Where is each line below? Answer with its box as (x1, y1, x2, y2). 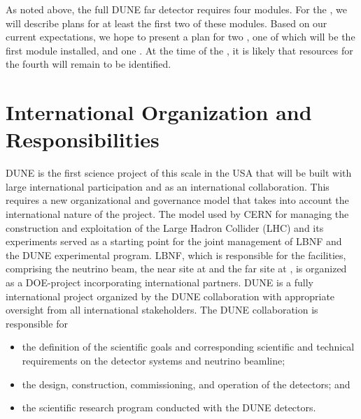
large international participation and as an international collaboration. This (6, 179, 330, 193)
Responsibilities (6, 125, 160, 154)
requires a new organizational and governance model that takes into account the (6, 193, 349, 207)
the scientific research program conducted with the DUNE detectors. (22, 400, 316, 415)
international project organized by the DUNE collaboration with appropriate (6, 288, 335, 303)
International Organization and (6, 98, 312, 126)
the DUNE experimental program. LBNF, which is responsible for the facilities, (6, 247, 346, 262)
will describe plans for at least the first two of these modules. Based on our (6, 15, 327, 30)
